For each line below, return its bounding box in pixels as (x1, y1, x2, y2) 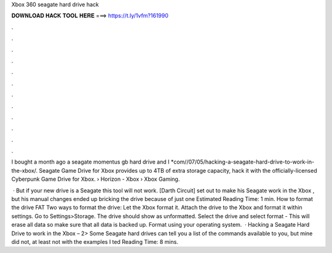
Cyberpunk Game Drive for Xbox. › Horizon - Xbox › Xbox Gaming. (11, 175, 180, 183)
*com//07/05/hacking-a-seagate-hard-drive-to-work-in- (170, 158, 315, 165)
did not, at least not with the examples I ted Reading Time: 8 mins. (11, 238, 178, 245)
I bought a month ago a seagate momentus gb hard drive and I (11, 158, 170, 165)
